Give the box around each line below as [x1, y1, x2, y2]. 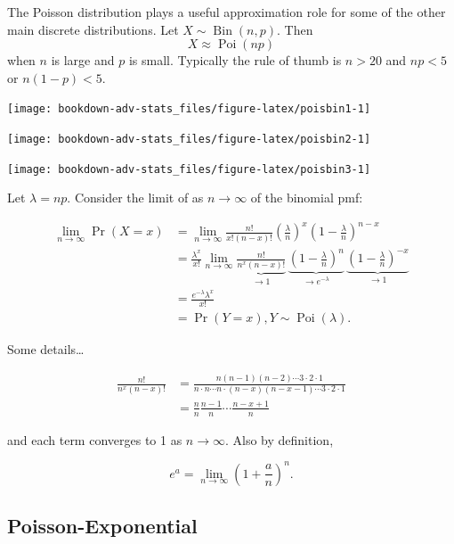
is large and [51, 51, 115, 70]
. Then [276, 20, 313, 38]
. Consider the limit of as [67, 188, 204, 207]
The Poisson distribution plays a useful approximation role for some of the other [7, 3, 446, 21]
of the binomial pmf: [250, 188, 363, 207]
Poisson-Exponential [7, 512, 198, 540]
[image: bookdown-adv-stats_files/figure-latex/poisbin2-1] [7, 133, 371, 146]
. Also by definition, [224, 430, 334, 449]
